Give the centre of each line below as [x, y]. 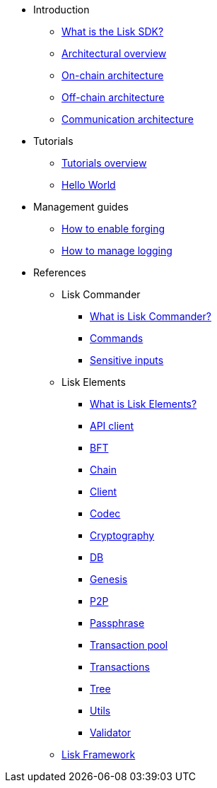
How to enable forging [113, 229]
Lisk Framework [99, 754]
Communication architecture [128, 119]
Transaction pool [129, 645]
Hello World [89, 185]
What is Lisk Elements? [143, 404]
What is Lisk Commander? [151, 316]
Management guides [81, 207]
